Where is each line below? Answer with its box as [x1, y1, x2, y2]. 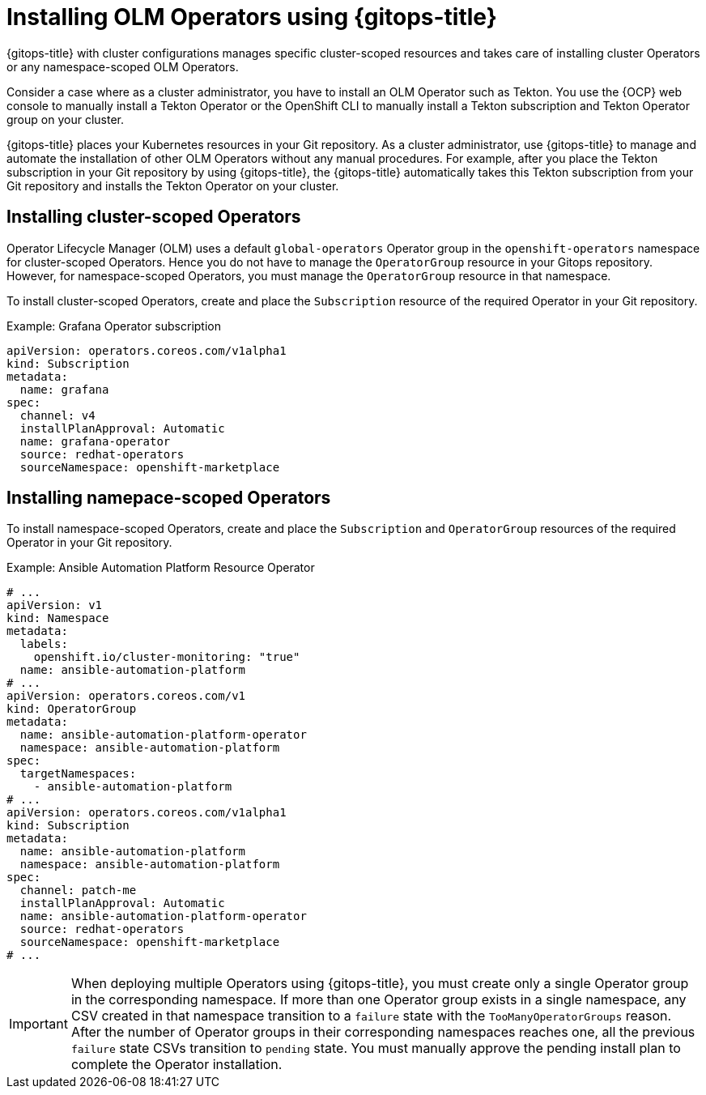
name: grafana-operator [19, 434, 171, 448]
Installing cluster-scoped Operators [6, 207, 301, 228]
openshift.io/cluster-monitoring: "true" [33, 650, 300, 664]
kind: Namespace [6, 611, 109, 625]
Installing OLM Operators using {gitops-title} [6, 3, 497, 31]
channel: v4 [19, 408, 96, 422]
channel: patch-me [19, 884, 137, 897]
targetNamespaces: [19, 767, 137, 781]
